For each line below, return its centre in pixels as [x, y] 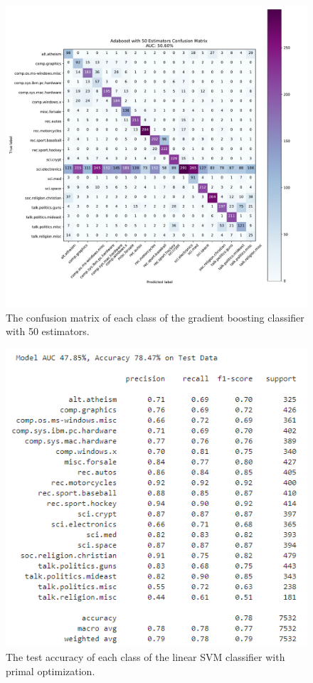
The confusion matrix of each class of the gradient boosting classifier [155, 317]
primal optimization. [51, 671]
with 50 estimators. [48, 331]
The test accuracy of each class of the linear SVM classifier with [145, 657]
